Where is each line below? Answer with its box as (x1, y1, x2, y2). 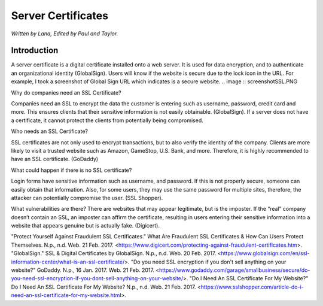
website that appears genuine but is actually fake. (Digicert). (11, 222, 160, 229)
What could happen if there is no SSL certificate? (11, 166, 132, 174)
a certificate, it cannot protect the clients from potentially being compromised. (11, 117, 203, 124)
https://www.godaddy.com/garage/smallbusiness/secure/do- (159, 266, 310, 274)
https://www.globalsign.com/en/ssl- (221, 250, 310, 257)
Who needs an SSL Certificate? (11, 128, 88, 135)
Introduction (11, 46, 59, 56)
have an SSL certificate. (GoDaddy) (11, 156, 99, 163)
